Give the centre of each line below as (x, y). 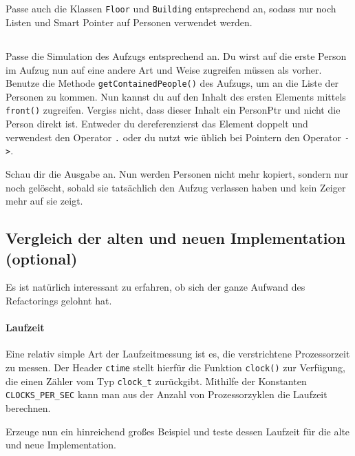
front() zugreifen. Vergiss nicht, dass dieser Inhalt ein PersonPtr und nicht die (173, 110)
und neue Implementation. (61, 445)
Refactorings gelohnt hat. (59, 300)
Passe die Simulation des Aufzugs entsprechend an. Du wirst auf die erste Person (176, 56)
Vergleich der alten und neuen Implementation (175, 238)
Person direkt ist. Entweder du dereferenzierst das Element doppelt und (157, 124)
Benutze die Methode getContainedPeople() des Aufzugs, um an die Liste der (172, 83)
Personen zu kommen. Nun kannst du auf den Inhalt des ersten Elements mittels (176, 96)
